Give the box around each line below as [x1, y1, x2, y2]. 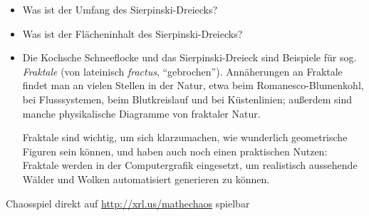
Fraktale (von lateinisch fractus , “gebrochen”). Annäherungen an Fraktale [22, 63, 343, 78]
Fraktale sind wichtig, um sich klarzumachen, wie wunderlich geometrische [22, 130, 348, 145]
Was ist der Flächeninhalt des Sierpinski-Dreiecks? [22, 26, 243, 41]
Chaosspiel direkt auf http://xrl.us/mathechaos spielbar [6, 195, 250, 210]
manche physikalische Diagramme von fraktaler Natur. [22, 106, 261, 120]
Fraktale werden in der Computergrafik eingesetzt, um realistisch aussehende [22, 158, 358, 173]
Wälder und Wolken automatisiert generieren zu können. [22, 171, 270, 186]
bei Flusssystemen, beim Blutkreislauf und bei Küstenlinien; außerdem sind [22, 91, 353, 106]
